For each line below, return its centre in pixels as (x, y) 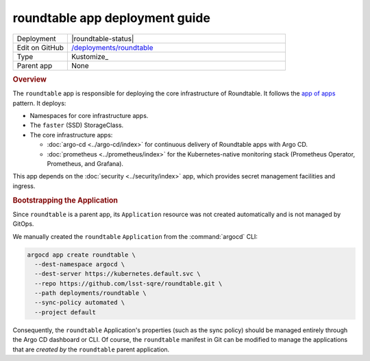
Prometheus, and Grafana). (85, 163)
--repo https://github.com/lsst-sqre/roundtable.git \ (128, 283)
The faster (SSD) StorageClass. (77, 125)
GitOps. (23, 224)
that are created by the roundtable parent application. (91, 349)
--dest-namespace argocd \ (80, 264)
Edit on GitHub (40, 47)
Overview (30, 79)
